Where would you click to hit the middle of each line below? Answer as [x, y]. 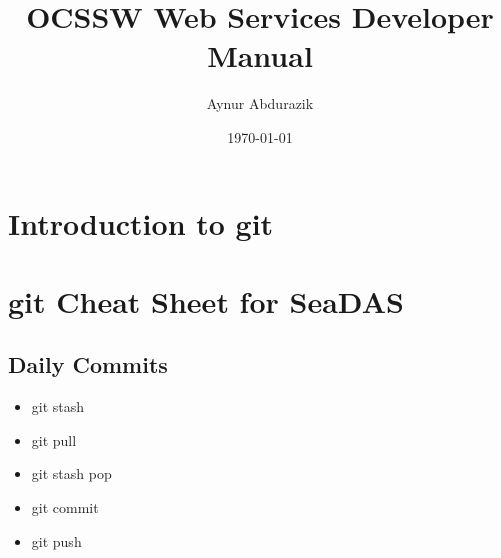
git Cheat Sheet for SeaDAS [206, 300]
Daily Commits [88, 364]
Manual [260, 55]
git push [56, 540]
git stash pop [71, 473]
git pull [54, 439]
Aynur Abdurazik [260, 103]
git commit [65, 507]
